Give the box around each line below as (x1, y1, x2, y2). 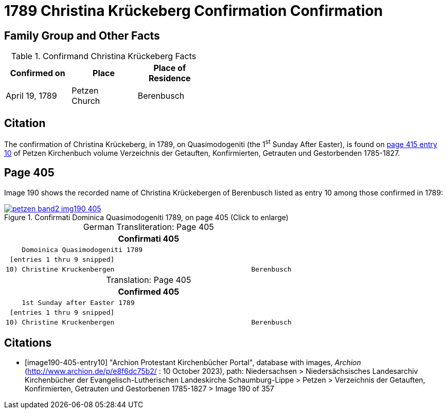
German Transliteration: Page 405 (83, 221, 214, 232)
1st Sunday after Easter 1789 (22, 298, 135, 307)
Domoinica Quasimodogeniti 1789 (22, 245, 143, 254)
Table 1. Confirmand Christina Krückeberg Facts (11, 51, 196, 62)
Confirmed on (10, 68, 65, 79)
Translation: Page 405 (106, 274, 191, 285)
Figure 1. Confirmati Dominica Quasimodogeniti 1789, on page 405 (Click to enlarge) (4, 212, 289, 222)
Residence (148, 73, 191, 84)
